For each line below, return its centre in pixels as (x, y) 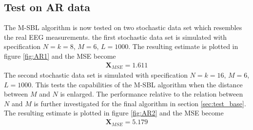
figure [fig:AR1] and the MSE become (60, 56)
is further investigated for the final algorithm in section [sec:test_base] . (140, 103)
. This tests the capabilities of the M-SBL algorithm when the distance (137, 84)
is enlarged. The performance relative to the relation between (152, 94)
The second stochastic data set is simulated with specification (96, 75)
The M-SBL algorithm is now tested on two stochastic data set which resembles (123, 27)
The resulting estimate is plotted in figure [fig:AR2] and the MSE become (114, 113)
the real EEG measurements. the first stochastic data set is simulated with (115, 37)
